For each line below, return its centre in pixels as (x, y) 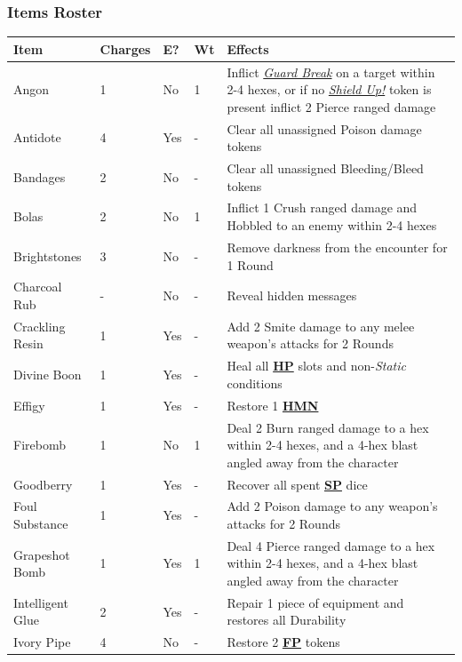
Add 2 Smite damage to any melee (321, 326)
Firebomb (40, 445)
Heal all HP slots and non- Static (316, 366)
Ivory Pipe (42, 642)
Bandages (40, 176)
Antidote (37, 137)
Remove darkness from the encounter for (337, 247)
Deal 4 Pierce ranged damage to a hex (331, 545)
